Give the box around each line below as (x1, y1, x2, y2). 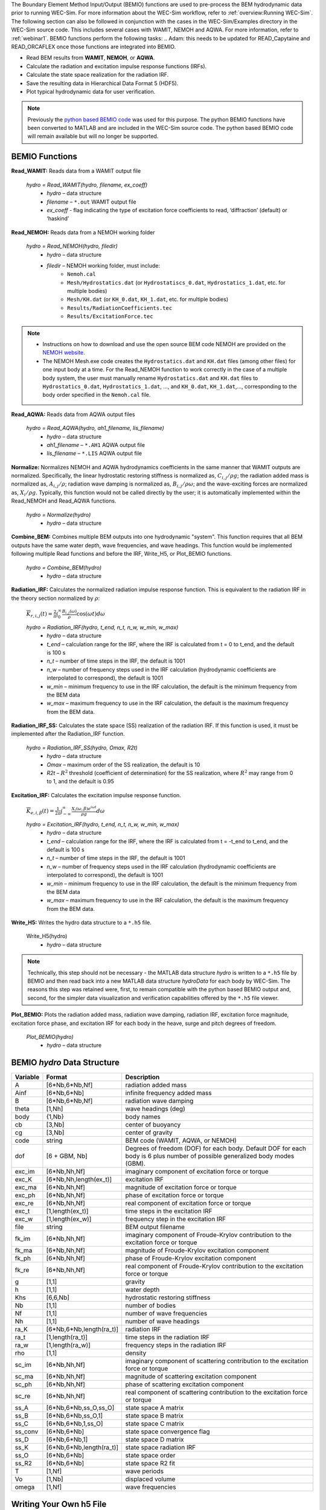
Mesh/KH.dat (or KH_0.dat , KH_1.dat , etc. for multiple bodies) (67, 296, 229, 303)
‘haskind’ (46, 215, 69, 222)
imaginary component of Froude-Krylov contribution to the (125, 1231, 292, 1239)
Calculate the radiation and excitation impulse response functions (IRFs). (26, 62, 207, 69)
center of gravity (125, 1128, 173, 1137)
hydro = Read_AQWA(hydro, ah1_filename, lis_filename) (26, 425, 164, 432)
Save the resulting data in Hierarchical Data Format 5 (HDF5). (26, 79, 179, 87)
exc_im (14, 1168, 35, 1176)
